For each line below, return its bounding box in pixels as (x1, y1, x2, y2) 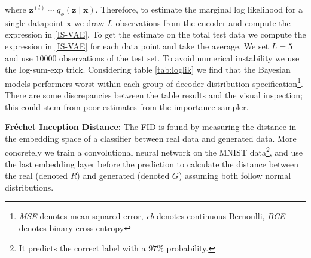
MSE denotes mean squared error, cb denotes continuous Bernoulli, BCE (19, 210, 285, 222)
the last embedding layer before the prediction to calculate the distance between (5, 157, 299, 170)
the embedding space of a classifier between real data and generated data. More (5, 132, 297, 144)
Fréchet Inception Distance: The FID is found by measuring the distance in (5, 120, 297, 133)
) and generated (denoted (77, 169, 170, 182)
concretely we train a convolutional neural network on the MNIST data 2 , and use (5, 144, 303, 158)
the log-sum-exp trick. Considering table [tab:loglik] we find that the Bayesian (5, 63, 291, 76)
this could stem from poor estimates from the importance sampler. (5, 100, 249, 113)
